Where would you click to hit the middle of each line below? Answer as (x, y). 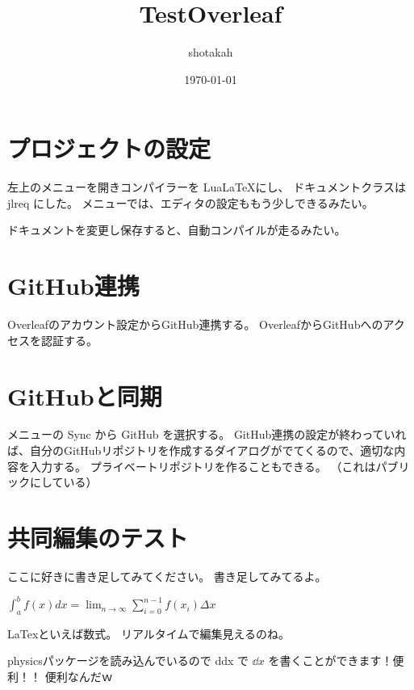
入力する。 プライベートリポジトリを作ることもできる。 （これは (203, 466)
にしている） (63, 482)
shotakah (211, 52)
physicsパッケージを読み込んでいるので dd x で (128, 661)
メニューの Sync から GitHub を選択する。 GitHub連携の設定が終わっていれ (207, 434)
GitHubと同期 (85, 395)
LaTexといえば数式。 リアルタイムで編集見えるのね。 (149, 633)
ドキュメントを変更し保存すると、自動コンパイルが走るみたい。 (177, 230)
